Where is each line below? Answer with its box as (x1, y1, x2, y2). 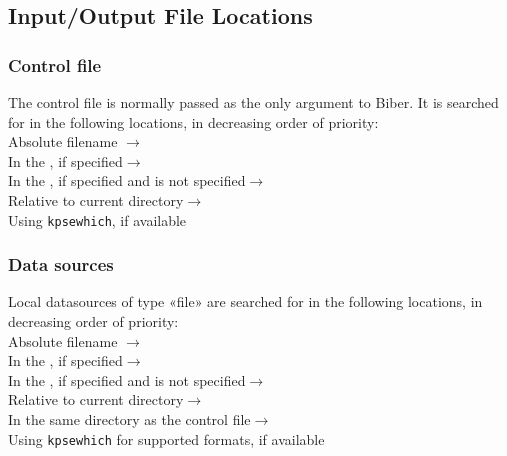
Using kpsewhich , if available (8, 209, 187, 230)
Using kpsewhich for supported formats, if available (8, 428, 325, 449)
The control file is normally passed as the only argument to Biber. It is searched (8, 92, 499, 112)
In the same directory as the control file (8, 409, 251, 429)
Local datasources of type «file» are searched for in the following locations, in (8, 291, 483, 312)
